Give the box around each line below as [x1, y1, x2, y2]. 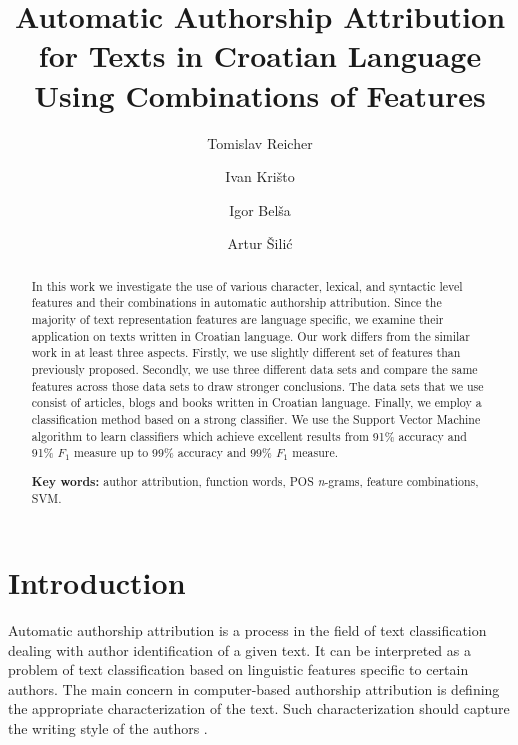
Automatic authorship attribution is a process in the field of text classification [8, 620, 487, 641]
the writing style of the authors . [8, 718, 208, 738]
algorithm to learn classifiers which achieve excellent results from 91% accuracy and [31, 427, 467, 444]
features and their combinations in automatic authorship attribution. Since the [31, 294, 442, 311]
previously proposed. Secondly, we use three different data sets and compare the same [31, 360, 478, 377]
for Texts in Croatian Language [38, 35, 482, 76]
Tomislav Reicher [207, 132, 313, 153]
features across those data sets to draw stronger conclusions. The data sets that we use [31, 377, 484, 394]
